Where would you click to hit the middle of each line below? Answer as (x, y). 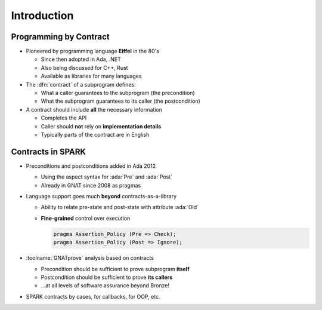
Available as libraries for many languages (91, 76)
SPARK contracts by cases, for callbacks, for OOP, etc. (93, 296)
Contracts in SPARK (49, 151)
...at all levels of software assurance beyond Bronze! (105, 286)
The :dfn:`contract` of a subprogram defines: (81, 84)
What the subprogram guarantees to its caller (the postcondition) (121, 101)
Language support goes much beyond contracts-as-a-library (101, 197)
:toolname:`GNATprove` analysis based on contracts (90, 258)
